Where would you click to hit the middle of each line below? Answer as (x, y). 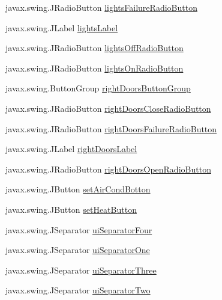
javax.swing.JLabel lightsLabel (62, 27)
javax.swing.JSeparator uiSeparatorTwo (78, 290)
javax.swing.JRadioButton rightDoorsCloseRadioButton (108, 108)
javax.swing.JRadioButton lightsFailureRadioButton (101, 7)
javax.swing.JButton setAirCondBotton (78, 189)
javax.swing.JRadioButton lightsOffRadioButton (94, 48)
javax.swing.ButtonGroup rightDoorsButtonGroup (98, 88)
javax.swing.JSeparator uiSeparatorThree (81, 270)
